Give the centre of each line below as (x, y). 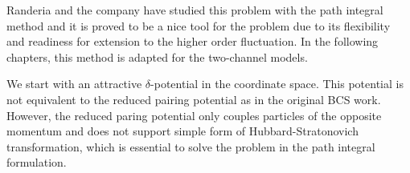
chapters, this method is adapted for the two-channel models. (157, 56)
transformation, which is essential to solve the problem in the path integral (191, 146)
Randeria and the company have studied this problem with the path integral (195, 10)
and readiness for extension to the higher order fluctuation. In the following (193, 41)
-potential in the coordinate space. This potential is (277, 84)
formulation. (37, 162)
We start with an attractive (74, 84)
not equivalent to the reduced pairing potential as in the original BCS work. (194, 99)
